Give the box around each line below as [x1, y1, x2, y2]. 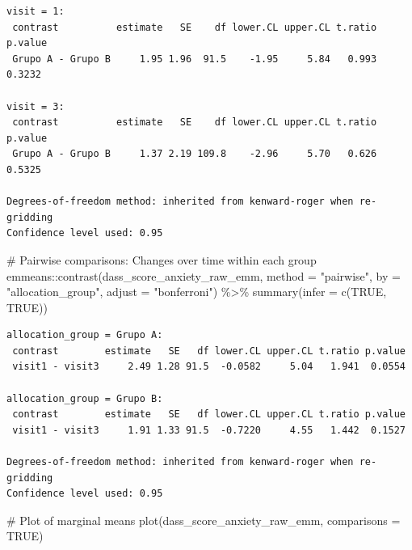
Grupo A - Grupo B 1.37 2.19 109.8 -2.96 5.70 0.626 [12, 148, 377, 160]
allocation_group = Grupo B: [6, 392, 163, 404]
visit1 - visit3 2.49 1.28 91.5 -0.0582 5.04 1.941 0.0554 [12, 361, 406, 373]
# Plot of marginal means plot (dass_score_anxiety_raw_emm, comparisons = [6, 511, 401, 528]
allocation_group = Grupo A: [6, 329, 163, 341]
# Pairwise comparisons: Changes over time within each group [6, 251, 317, 268]
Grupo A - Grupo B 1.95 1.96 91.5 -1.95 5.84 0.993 [12, 53, 377, 65]
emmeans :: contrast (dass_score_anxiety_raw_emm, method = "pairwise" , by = [6, 267, 401, 284]
